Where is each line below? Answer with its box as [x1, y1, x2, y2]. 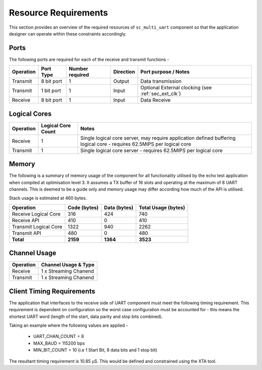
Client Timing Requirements [9, 287, 96, 295]
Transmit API [12, 229, 41, 236]
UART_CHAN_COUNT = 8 [33, 334, 84, 339]
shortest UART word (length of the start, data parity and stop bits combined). [9, 314, 163, 319]
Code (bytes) [67, 204, 99, 211]
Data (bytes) [104, 204, 133, 211]
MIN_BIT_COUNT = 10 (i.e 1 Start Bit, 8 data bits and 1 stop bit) [33, 347, 158, 353]
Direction [113, 69, 135, 75]
